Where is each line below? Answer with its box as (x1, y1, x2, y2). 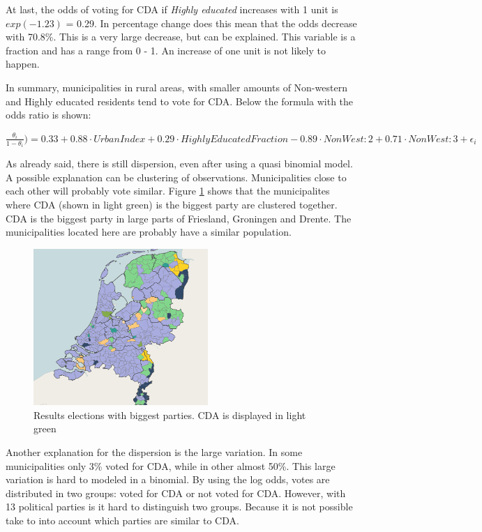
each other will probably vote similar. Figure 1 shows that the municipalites (6, 183, 330, 198)
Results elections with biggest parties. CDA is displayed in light (33, 407, 306, 422)
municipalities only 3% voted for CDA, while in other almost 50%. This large (6, 458, 336, 473)
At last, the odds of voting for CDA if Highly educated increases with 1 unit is (6, 2, 338, 16)
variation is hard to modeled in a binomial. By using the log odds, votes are (6, 472, 330, 487)
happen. (6, 56, 40, 71)
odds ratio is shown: (6, 107, 91, 122)
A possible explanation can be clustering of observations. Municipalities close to (6, 169, 347, 184)
